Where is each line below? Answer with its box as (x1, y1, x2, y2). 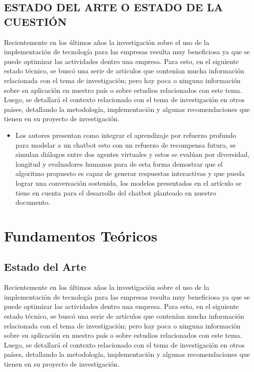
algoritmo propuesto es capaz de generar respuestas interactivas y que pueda (15, 168, 245, 178)
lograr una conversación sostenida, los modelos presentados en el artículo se (15, 177, 242, 188)
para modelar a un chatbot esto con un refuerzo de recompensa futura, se (15, 139, 236, 150)
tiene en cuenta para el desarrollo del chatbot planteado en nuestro (15, 187, 216, 197)
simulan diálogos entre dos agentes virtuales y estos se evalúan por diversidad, (15, 149, 250, 159)
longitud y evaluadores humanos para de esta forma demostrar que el (15, 158, 223, 169)
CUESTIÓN (4, 14, 67, 29)
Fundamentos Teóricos (4, 225, 158, 245)
